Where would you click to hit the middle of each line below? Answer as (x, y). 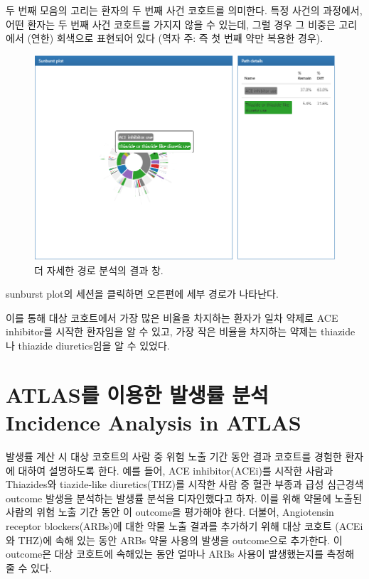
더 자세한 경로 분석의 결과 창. (99, 270)
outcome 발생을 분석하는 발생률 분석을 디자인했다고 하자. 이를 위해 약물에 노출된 (184, 498)
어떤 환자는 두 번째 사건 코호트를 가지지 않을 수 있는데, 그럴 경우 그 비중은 (171, 24)
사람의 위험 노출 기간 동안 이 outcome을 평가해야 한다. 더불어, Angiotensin (170, 512)
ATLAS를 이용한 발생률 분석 (137, 394)
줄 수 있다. (29, 567)
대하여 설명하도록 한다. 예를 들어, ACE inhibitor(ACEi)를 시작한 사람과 (176, 470)
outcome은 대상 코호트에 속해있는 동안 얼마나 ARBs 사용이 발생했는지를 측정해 (180, 554)
